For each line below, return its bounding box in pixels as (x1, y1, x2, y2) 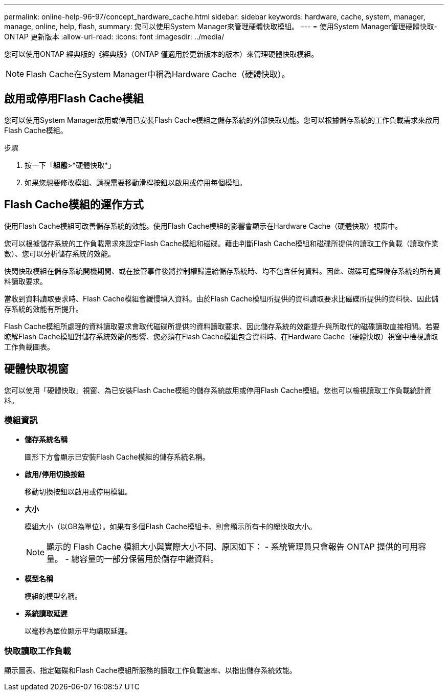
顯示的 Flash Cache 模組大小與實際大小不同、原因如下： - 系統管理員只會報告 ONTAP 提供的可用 (47, 541, 418, 552)
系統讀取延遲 (25, 609, 68, 618)
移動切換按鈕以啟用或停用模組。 (25, 487, 132, 496)
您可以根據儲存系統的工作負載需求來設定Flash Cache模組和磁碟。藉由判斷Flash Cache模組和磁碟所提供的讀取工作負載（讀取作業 (4, 238, 439, 248)
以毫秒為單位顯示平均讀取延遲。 (25, 626, 132, 636)
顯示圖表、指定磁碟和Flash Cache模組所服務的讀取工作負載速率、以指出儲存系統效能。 (4, 666, 297, 675)
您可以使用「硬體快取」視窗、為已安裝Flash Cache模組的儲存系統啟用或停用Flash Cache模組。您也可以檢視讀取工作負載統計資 (4, 385, 432, 395)
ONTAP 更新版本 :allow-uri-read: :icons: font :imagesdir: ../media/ (4, 32, 225, 41)
